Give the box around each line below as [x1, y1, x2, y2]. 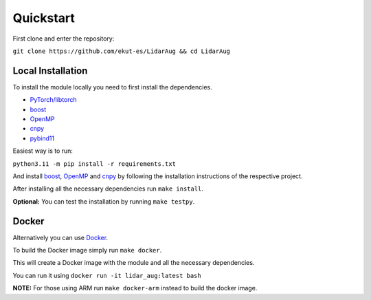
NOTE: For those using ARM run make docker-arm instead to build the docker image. [12, 284, 258, 292]
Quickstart [12, 10, 76, 25]
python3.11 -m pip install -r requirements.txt [12, 160, 177, 168]
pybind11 [30, 134, 55, 142]
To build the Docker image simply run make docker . [12, 246, 162, 255]
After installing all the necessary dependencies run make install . [12, 184, 204, 193]
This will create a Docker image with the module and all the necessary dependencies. [12, 259, 255, 267]
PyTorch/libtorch [30, 96, 77, 104]
